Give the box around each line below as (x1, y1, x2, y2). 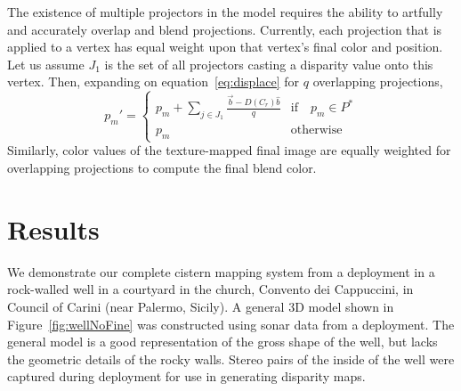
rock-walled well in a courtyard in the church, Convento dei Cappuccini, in (7, 280, 414, 298)
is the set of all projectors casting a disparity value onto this (104, 54, 433, 73)
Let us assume (7, 54, 85, 73)
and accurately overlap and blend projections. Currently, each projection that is (7, 20, 442, 38)
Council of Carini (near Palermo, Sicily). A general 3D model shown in (7, 297, 394, 315)
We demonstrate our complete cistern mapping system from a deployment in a (7, 262, 435, 281)
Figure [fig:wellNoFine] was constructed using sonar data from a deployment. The (7, 314, 455, 333)
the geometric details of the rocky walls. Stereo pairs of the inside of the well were (7, 349, 455, 368)
